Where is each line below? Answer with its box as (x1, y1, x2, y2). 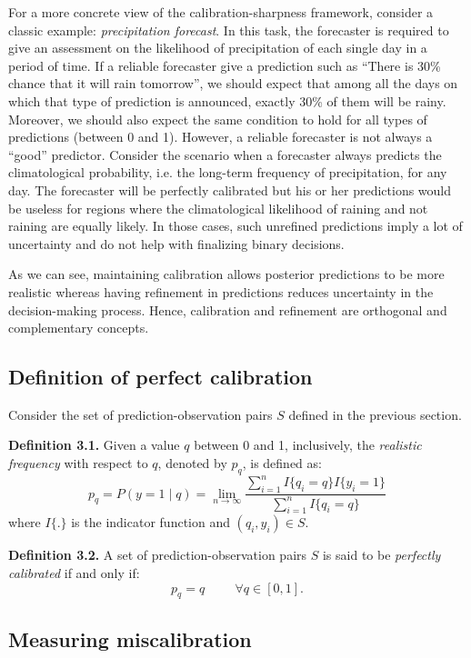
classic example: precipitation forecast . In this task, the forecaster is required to (8, 20, 449, 39)
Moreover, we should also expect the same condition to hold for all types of (8, 109, 427, 128)
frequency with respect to (8, 454, 148, 473)
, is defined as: (242, 454, 322, 473)
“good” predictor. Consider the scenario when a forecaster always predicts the (8, 145, 442, 164)
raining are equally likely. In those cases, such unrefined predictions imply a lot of (8, 216, 463, 235)
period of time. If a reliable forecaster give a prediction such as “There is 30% (8, 55, 441, 75)
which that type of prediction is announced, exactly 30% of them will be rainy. (8, 91, 446, 110)
